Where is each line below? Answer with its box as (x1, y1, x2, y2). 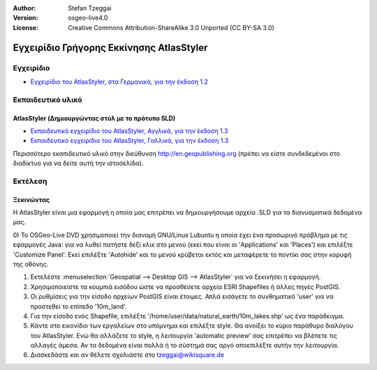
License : (13, 23, 38, 31)
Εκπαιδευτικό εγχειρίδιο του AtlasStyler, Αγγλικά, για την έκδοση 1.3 (30, 126, 228, 135)
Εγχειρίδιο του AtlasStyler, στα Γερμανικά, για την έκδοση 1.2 (30, 77, 209, 86)
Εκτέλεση (13, 176, 48, 186)
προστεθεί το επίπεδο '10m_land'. (30, 302, 127, 310)
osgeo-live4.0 (68, 14, 108, 22)
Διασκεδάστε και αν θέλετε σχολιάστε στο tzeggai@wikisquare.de (30, 350, 225, 359)
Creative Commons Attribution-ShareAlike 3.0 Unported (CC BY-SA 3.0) (68, 23, 275, 31)
